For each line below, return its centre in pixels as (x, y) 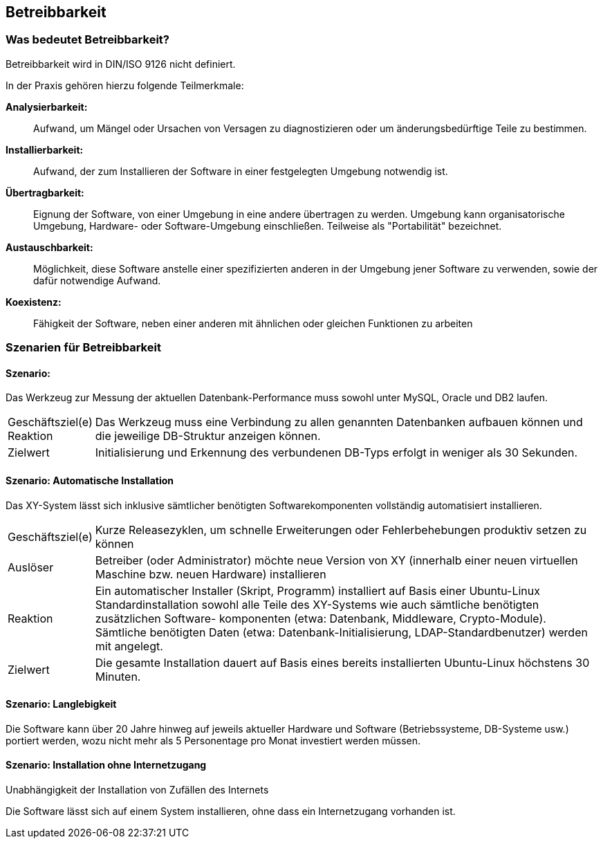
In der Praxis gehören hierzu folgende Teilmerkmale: (125, 85)
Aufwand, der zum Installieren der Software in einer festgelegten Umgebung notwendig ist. (241, 171)
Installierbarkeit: (45, 149)
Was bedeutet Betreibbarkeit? (87, 40)
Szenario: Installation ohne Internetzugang (106, 765)
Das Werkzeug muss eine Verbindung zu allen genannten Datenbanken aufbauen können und (339, 422)
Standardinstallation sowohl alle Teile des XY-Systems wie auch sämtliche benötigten (317, 604)
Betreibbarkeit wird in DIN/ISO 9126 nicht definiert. (121, 64)
